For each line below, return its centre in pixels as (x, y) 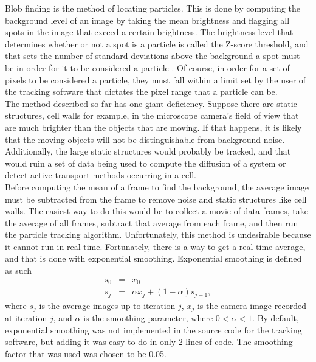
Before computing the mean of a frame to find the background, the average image (157, 186)
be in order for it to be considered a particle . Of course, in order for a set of (147, 67)
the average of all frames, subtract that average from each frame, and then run (152, 222)
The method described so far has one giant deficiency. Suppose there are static (151, 103)
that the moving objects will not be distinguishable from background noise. (145, 139)
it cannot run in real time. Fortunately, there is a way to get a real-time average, (155, 246)
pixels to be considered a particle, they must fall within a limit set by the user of (156, 79)
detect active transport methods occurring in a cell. (101, 175)
